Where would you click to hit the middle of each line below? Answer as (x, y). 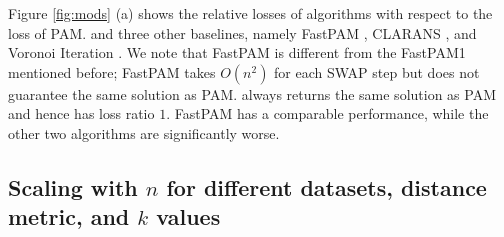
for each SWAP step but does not (377, 71)
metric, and (69, 216)
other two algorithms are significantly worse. (144, 132)
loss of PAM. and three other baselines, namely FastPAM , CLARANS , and (242, 32)
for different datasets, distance (326, 186)
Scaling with (73, 186)
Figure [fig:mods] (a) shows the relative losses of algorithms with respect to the (250, 13)
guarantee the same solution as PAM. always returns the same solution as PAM (252, 93)
